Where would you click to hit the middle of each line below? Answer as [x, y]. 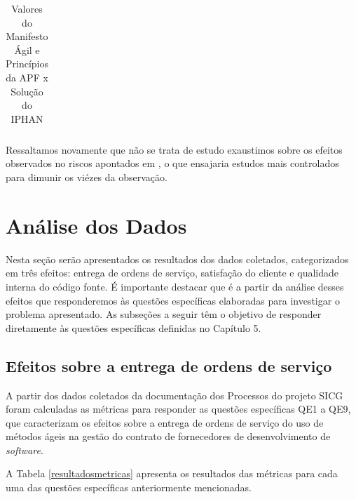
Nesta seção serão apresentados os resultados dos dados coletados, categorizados [177, 259]
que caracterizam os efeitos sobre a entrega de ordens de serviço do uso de [165, 422]
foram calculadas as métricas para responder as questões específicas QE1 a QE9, [178, 409]
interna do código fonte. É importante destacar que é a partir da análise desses [175, 286]
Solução [27, 91]
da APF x [27, 77]
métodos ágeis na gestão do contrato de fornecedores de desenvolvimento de [168, 436]
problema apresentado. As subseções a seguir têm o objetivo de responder [164, 314]
